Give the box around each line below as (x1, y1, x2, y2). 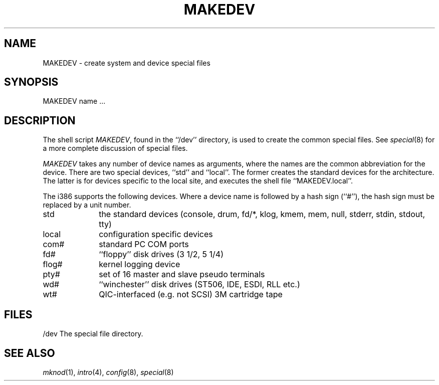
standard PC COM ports (99, 239, 189, 250)
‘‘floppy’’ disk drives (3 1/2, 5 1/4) (99, 249, 224, 260)
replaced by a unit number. (43, 201, 131, 210)
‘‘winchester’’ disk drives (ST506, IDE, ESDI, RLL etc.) (99, 279, 300, 290)
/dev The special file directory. (43, 329, 143, 338)
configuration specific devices (99, 229, 213, 240)
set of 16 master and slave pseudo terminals (99, 269, 265, 280)
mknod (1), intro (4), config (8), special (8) (43, 367, 174, 376)
